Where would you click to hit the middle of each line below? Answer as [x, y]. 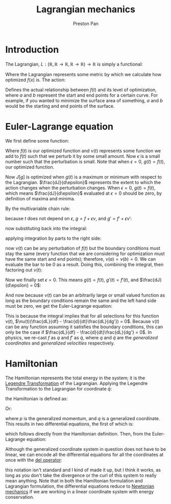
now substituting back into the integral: [46, 228]
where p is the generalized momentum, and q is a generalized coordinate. [83, 418]
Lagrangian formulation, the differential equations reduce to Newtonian [80, 486]
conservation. [20, 497]
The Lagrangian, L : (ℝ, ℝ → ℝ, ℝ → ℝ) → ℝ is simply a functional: [74, 64]
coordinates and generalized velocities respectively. [60, 343]
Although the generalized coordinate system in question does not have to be [86, 449]
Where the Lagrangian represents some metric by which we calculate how [83, 74]
